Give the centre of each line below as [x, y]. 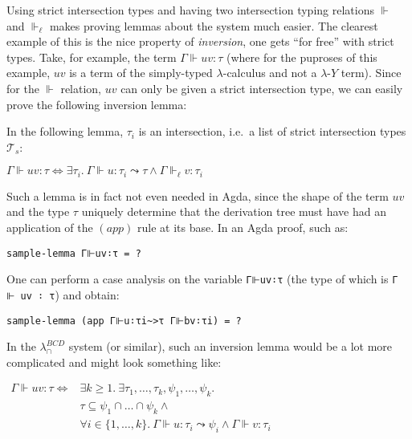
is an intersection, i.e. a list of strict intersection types [272, 131]
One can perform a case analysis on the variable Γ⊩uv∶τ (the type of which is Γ [202, 279]
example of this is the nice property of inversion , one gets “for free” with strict [200, 41]
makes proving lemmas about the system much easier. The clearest [214, 25]
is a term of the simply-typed [141, 73]
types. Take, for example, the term [92, 57]
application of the [50, 227]
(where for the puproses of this [302, 57]
